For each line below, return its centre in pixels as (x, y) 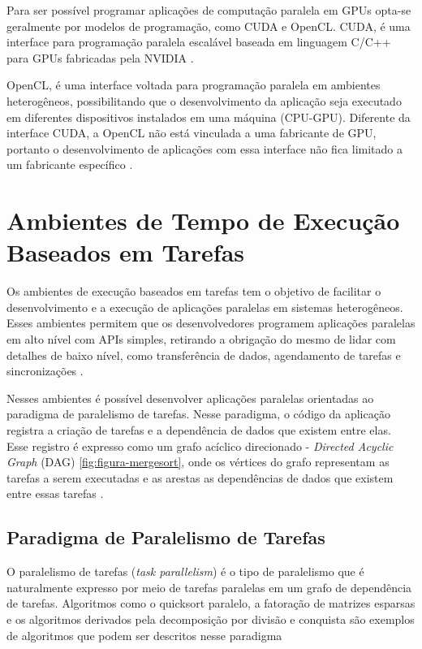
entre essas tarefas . (55, 493)
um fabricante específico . (70, 164)
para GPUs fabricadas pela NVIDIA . (100, 57)
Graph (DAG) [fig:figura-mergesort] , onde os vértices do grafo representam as (198, 462)
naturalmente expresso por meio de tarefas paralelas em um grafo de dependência (209, 587)
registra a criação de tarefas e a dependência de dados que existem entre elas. (199, 430)
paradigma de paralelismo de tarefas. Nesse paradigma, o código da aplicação (198, 414)
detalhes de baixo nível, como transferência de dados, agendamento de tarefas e (204, 355)
